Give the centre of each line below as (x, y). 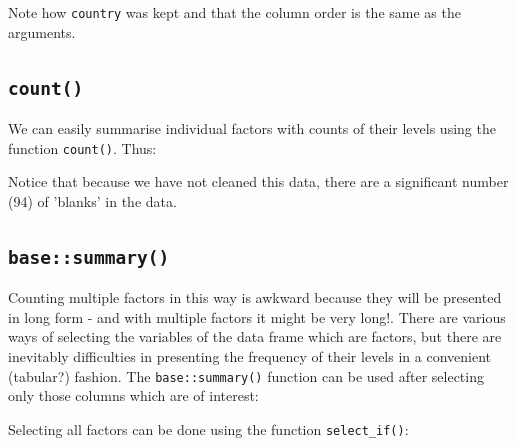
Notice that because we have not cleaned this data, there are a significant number (258, 181)
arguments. (42, 31)
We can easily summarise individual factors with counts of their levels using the (252, 128)
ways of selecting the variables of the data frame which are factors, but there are (255, 336)
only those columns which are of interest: (133, 395)
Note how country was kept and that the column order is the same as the (234, 12)
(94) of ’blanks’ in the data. (92, 200)
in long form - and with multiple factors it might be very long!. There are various (257, 316)
